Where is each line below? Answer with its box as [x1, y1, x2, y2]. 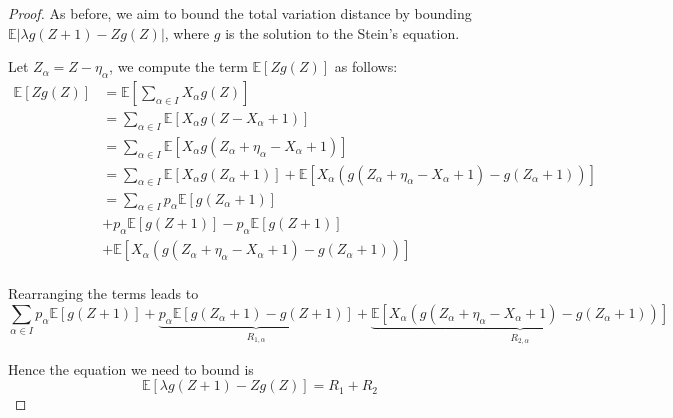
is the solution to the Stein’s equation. [225, 22, 460, 43]
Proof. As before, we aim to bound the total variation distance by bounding [8, 3, 472, 23]
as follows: [334, 56, 398, 77]
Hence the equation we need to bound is [8, 358, 254, 379]
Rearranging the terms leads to [8, 283, 199, 304]
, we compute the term [109, 56, 248, 77]
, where [164, 22, 210, 43]
